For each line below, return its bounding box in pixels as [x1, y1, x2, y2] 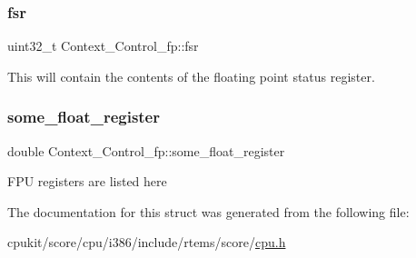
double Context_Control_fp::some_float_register [7, 141, 285, 160]
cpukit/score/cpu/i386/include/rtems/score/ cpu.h [7, 233, 286, 252]
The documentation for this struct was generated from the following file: [7, 202, 410, 221]
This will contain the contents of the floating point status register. [7, 66, 375, 85]
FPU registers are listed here [7, 172, 167, 191]
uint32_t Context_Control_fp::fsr [7, 36, 199, 55]
